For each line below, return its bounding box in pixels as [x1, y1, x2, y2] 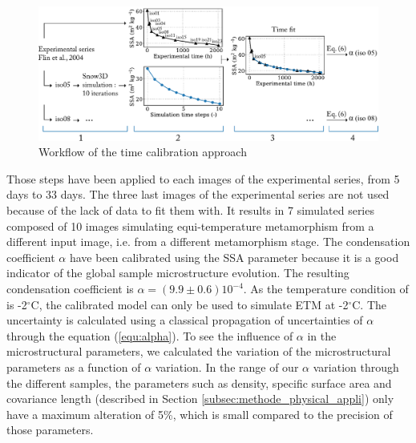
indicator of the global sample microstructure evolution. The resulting [6, 264, 349, 281]
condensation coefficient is [6, 280, 134, 297]
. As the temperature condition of [243, 280, 409, 297]
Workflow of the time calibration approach [38, 143, 247, 160]
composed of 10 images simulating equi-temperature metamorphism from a [6, 217, 374, 234]
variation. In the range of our [155, 359, 299, 375]
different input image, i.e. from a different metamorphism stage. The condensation [6, 233, 410, 250]
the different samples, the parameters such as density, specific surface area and [6, 374, 392, 391]
